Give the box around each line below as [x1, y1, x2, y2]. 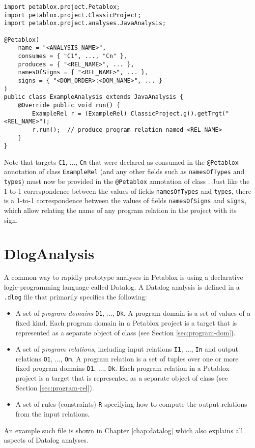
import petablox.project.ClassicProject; [4, 11, 142, 19]
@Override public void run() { [18, 101, 120, 109]
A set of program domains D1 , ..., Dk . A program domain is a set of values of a [15, 308, 251, 318]
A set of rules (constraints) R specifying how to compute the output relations [15, 399, 247, 409]
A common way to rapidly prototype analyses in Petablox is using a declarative [4, 272, 243, 282]
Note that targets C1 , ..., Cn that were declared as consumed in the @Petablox [4, 156, 239, 167]
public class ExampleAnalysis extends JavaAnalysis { [4, 93, 184, 101]
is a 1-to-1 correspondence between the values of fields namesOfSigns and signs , [4, 195, 247, 206]
